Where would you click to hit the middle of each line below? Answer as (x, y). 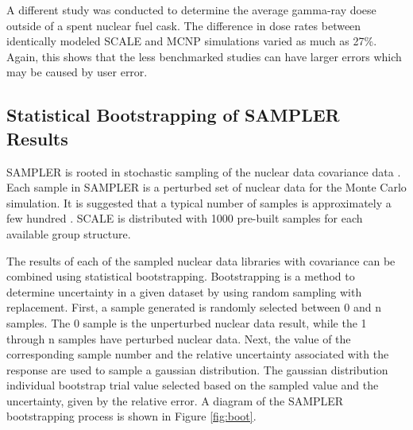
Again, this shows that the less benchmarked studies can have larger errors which (204, 56)
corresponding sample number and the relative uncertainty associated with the (198, 354)
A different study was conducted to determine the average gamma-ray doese (191, 10)
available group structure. (69, 233)
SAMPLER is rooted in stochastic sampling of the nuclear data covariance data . (204, 171)
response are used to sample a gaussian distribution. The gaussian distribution (197, 369)
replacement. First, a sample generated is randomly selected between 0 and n (194, 307)
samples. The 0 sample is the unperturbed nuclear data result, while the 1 (187, 322)
